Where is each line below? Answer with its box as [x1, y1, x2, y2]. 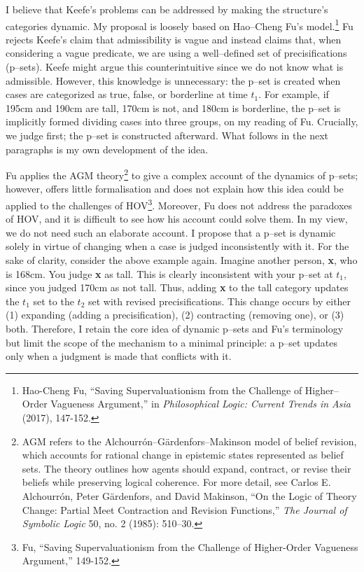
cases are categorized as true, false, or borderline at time [6, 87, 248, 102]
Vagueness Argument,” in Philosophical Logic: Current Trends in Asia [50, 396, 351, 411]
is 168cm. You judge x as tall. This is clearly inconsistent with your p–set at [6, 266, 333, 281]
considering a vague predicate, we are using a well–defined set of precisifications [6, 46, 347, 60]
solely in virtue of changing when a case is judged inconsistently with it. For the [6, 239, 349, 253]
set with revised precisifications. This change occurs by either [87, 293, 351, 308]
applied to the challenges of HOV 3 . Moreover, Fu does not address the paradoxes [6, 196, 353, 212]
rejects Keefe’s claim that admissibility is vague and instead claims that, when [6, 32, 342, 46]
